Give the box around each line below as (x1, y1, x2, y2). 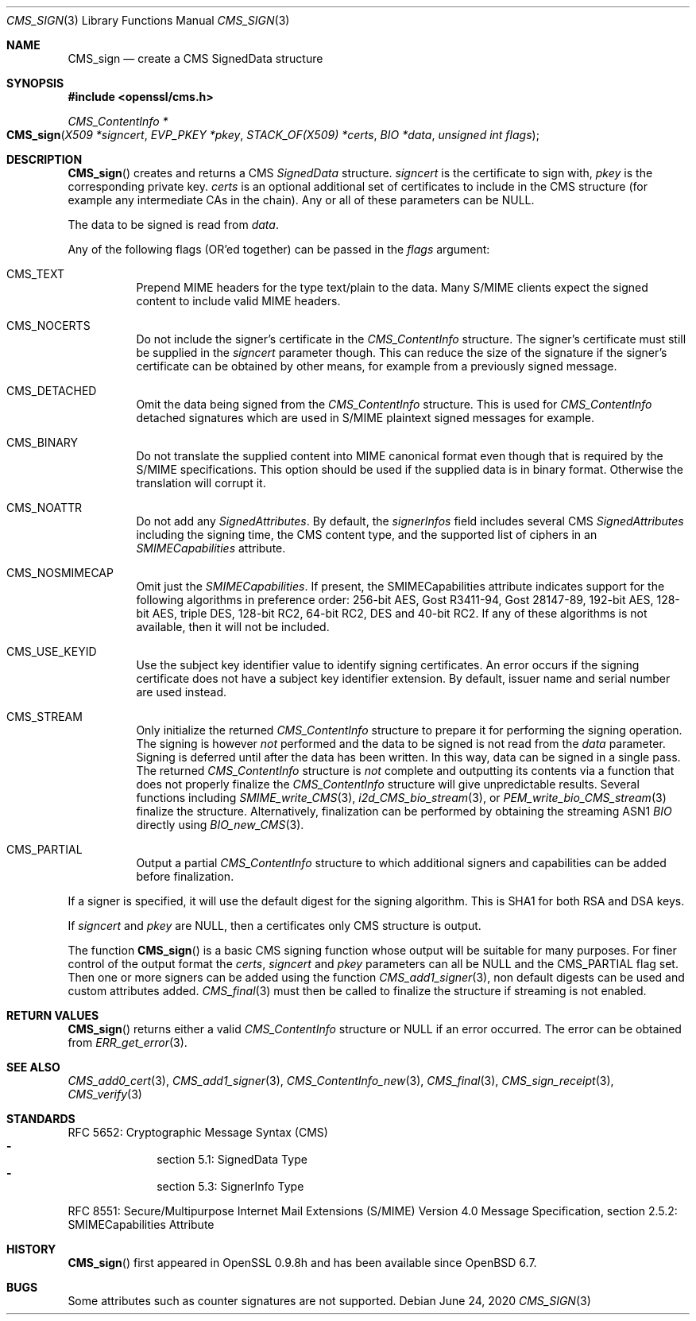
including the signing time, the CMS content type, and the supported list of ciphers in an (136, 528, 597, 541)
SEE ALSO (6, 1060, 60, 1074)
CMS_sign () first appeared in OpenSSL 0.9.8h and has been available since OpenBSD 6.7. (68, 1256, 537, 1269)
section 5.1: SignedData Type (157, 1152, 307, 1166)
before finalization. (136, 870, 234, 883)
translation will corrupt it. (136, 476, 266, 490)
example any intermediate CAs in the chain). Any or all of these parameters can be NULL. (68, 193, 535, 207)
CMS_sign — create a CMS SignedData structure (68, 52, 323, 65)
